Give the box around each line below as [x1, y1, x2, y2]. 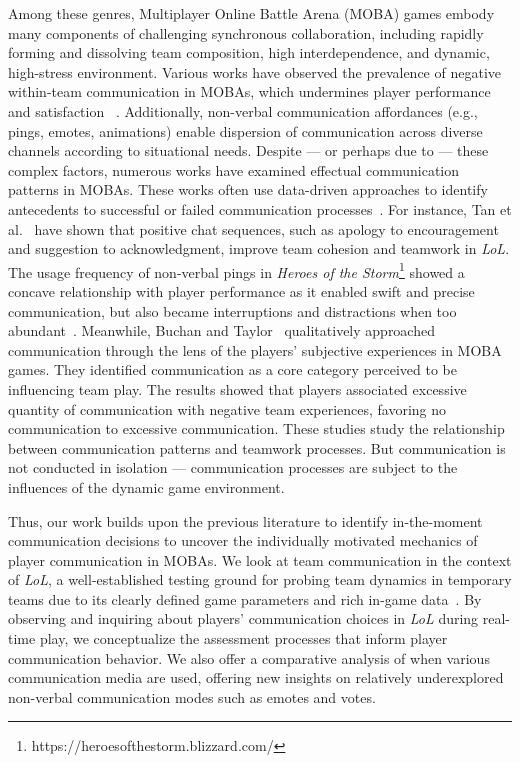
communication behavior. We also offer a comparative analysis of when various [8, 647, 490, 668]
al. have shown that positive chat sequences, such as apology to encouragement [8, 218, 499, 239]
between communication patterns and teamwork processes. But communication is [8, 437, 506, 458]
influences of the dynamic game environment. [8, 476, 285, 497]
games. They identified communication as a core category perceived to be [8, 359, 457, 380]
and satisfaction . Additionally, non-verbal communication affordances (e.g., [8, 100, 478, 121]
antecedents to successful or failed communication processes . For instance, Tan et [8, 198, 512, 219]
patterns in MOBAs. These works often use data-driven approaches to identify [8, 179, 488, 200]
